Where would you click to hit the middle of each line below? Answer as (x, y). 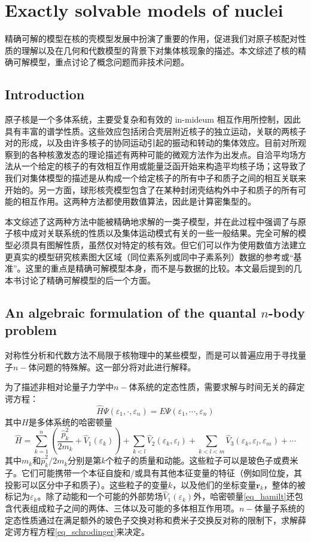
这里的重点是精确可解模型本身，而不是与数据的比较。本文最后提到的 (159, 268)
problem (31, 330)
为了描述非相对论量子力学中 (59, 387)
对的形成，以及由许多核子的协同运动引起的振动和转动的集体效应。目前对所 (151, 143)
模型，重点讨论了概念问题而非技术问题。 (109, 62)
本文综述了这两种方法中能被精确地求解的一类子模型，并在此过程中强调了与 (151, 221)
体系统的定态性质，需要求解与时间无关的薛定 (217, 387)
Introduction (45, 94)
